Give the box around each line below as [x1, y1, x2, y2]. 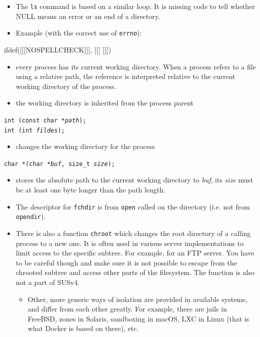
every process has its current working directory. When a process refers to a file [15, 61, 256, 71]
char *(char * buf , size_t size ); [4, 160, 115, 167]
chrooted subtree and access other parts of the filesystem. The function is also [15, 267, 254, 277]
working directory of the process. [15, 80, 116, 91]
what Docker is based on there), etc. [27, 323, 139, 333]
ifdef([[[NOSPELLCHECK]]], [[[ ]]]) [4, 44, 111, 54]
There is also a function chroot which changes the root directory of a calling [15, 227, 251, 238]
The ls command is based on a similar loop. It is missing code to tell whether [15, 1, 255, 11]
